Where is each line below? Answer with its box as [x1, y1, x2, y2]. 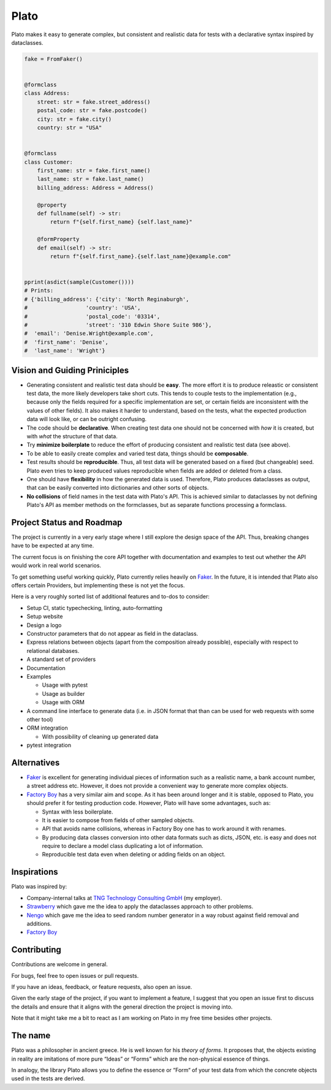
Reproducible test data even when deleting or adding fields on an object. [42, 851, 226, 858]
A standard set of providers [26, 656, 96, 663]
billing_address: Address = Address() [37, 184, 154, 191]
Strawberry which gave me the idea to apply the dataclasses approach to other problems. [26, 903, 254, 910]
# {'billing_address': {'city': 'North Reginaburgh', [24, 295, 189, 303]
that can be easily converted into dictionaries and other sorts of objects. [26, 484, 209, 492]
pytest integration [26, 742, 72, 749]
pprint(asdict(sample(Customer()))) [24, 279, 135, 286]
